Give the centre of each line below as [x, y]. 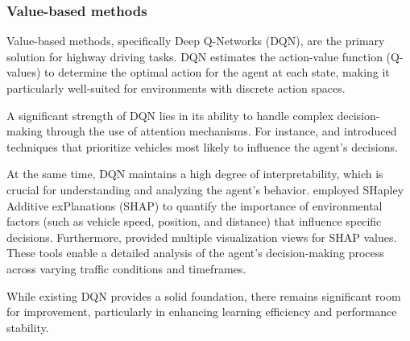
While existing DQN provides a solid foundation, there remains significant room [204, 295]
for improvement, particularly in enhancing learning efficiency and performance [202, 312]
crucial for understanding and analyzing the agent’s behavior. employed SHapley [205, 189]
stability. [28, 327]
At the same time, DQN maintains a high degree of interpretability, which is [195, 174]
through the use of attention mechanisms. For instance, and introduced [222, 131]
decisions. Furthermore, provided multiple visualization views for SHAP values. [202, 237]
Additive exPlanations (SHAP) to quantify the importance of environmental [195, 205]
